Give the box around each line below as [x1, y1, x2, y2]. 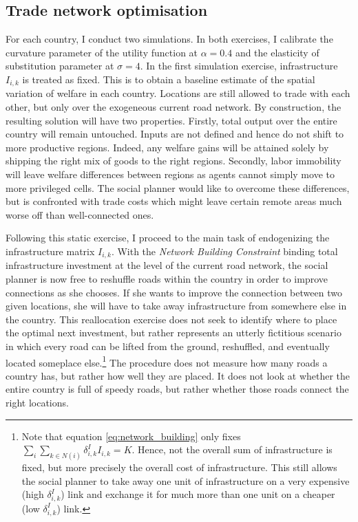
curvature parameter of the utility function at [6, 45, 198, 59]
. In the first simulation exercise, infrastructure [140, 58, 338, 73]
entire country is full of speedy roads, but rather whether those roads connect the [6, 382, 349, 396]
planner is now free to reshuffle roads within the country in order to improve [6, 272, 328, 286]
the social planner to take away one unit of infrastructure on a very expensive [21, 473, 350, 488]
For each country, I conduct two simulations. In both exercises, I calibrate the [6, 32, 333, 46]
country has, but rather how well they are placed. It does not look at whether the [6, 368, 350, 382]
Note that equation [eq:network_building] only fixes [21, 428, 241, 443]
